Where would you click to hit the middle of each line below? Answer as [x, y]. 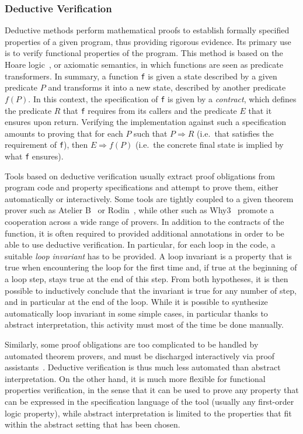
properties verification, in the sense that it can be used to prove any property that [152, 390]
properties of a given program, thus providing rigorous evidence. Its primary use [148, 41]
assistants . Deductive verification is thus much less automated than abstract [143, 367]
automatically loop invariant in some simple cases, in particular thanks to [136, 313]
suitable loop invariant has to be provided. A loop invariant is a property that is [148, 256]
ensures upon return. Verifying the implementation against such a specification [146, 122]
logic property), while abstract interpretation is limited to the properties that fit [148, 413]
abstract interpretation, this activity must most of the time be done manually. [144, 324]
